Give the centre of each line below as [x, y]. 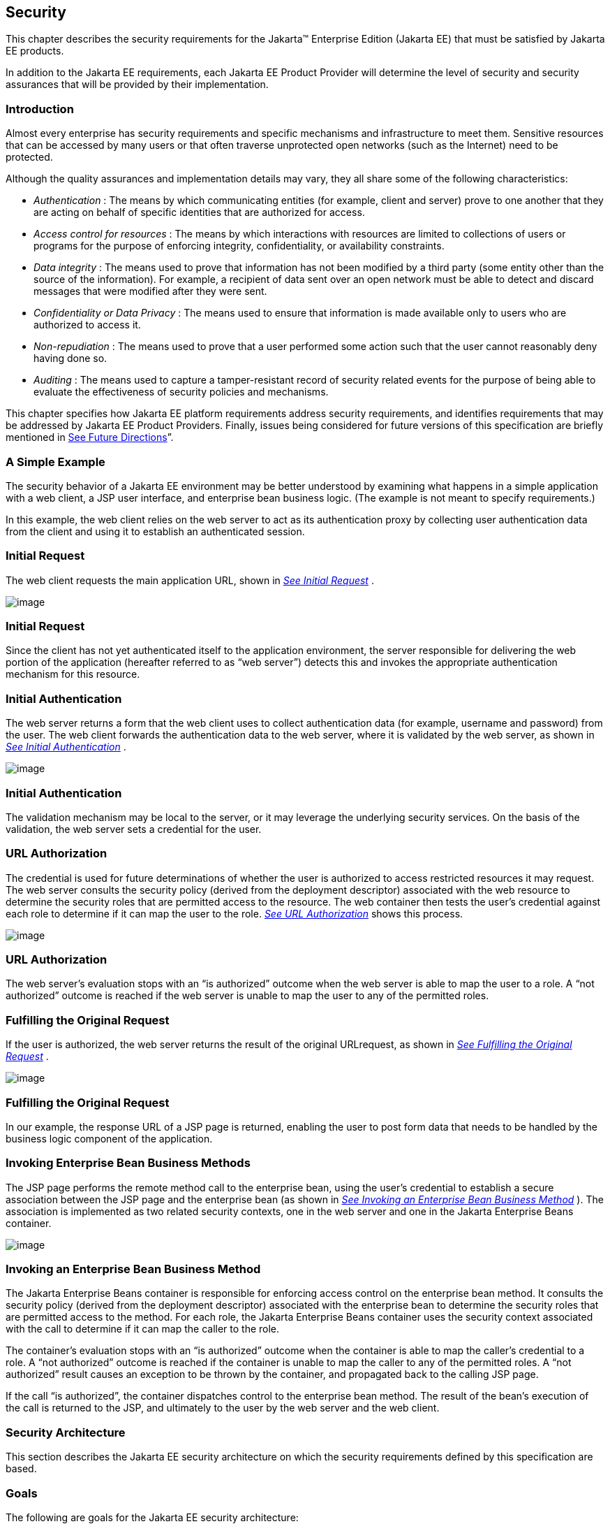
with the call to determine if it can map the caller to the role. [143, 1329]
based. [21, 1469]
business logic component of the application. [109, 1138]
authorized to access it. [87, 325]
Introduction [40, 109]
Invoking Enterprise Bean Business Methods [128, 1163]
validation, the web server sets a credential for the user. [134, 829]
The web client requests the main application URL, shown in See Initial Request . [190, 580]
